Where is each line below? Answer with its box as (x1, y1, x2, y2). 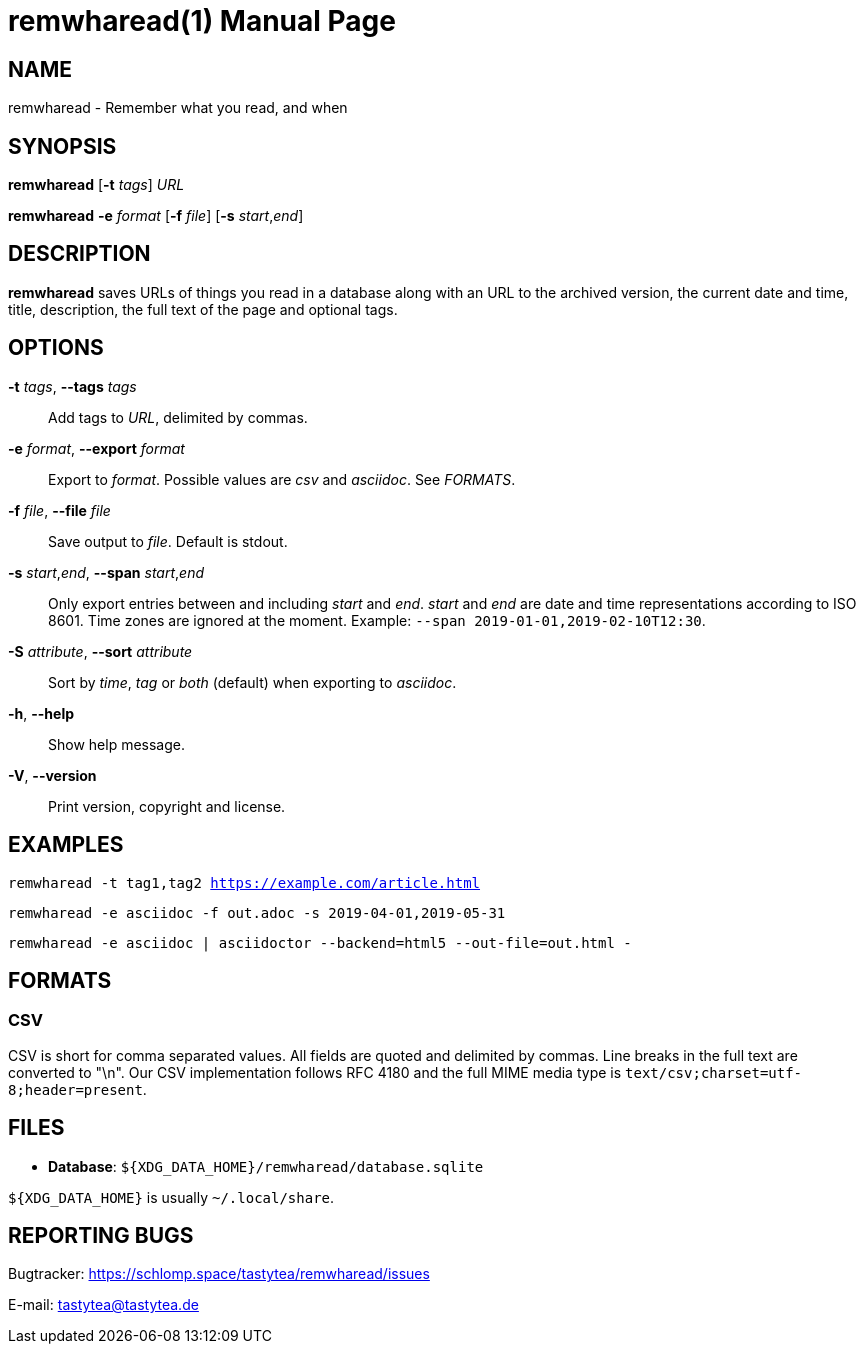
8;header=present (8, 1081, 143, 1098)
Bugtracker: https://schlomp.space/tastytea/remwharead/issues (8, 1265, 430, 1283)
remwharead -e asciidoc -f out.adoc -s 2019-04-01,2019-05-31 (8, 904, 506, 921)
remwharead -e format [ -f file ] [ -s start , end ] (8, 207, 304, 225)
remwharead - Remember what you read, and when (8, 99, 348, 117)
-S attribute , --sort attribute (8, 642, 193, 660)
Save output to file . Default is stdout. (48, 532, 288, 550)
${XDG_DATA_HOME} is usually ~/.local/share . (8, 1188, 335, 1206)
